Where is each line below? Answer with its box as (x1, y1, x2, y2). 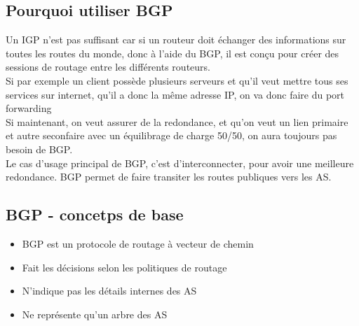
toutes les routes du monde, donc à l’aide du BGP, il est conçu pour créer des (6, 45, 339, 60)
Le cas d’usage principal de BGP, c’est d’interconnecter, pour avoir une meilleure (6, 155, 354, 170)
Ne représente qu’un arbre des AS (22, 306, 168, 321)
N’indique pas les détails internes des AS (22, 283, 197, 298)
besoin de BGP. (6, 141, 73, 156)
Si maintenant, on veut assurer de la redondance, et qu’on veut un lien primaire (6, 114, 348, 129)
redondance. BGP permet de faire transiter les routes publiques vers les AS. (6, 169, 332, 184)
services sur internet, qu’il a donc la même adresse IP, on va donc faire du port (6, 87, 345, 101)
